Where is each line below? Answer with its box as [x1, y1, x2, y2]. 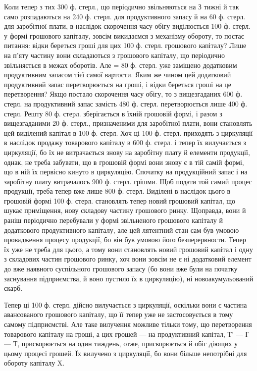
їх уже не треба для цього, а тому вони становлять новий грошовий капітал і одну [4, 244, 253, 254]
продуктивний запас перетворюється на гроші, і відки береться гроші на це [4, 79, 231, 89]
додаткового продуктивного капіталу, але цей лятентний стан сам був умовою [4, 224, 239, 235]
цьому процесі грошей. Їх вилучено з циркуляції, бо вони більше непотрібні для [4, 348, 247, 358]
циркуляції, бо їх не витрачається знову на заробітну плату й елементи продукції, [4, 147, 250, 157]
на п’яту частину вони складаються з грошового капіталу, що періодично [4, 50, 225, 60]
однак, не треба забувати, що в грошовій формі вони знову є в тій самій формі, [4, 157, 244, 167]
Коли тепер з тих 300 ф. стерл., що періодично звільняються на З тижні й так [4, 1, 239, 11]
